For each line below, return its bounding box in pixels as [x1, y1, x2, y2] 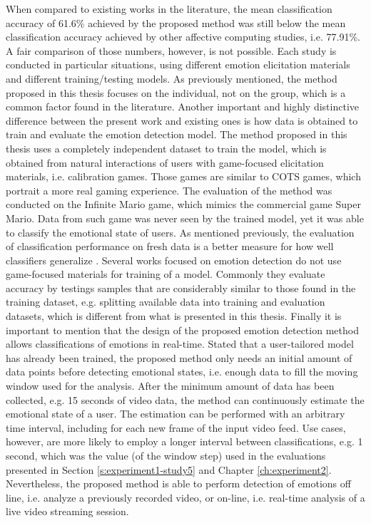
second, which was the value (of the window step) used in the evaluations [6, 448, 326, 462]
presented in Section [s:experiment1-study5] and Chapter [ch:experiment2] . [6, 462, 332, 477]
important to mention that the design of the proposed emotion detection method [6, 322, 359, 337]
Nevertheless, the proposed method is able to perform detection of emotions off [6, 476, 351, 491]
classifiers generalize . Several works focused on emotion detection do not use [6, 252, 342, 267]
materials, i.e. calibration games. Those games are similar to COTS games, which [6, 169, 361, 184]
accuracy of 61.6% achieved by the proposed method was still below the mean [6, 15, 346, 30]
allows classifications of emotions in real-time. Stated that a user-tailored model [6, 336, 354, 351]
